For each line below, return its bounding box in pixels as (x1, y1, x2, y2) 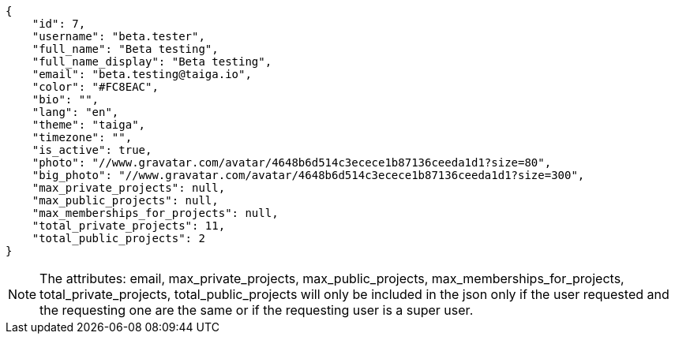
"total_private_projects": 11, (32, 219, 226, 232)
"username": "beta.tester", (32, 30, 205, 43)
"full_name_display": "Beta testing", (32, 55, 272, 68)
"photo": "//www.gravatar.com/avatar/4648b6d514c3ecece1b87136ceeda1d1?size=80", (32, 156, 552, 169)
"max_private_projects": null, (32, 181, 226, 194)
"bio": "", (32, 93, 99, 106)
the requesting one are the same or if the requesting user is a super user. (39, 302, 474, 318)
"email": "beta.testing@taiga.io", (32, 68, 252, 80)
